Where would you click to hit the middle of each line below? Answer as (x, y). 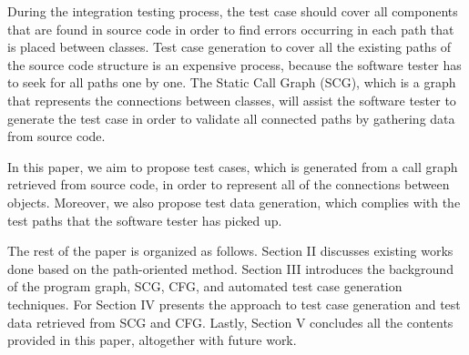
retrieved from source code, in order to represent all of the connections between (229, 184)
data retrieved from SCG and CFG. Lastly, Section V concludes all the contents (230, 322)
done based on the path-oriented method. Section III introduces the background (230, 268)
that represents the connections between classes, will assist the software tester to (232, 100)
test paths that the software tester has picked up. (145, 220)
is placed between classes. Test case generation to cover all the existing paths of (229, 47)
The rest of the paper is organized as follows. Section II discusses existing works (230, 251)
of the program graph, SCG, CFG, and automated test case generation (205, 286)
